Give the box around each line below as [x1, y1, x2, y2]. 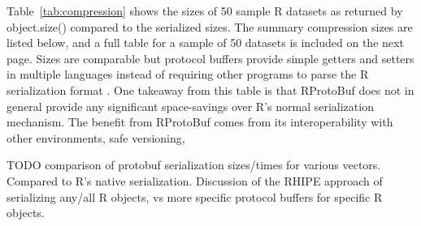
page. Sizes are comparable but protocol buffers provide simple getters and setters [7, 49, 414, 66]
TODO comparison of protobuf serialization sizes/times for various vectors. [7, 156, 381, 173]
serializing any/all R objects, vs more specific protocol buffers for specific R [7, 188, 383, 205]
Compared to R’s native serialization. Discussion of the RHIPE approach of [7, 172, 383, 189]
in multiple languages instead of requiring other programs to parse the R [7, 66, 369, 83]
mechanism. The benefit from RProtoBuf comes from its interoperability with [7, 113, 393, 130]
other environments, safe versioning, [7, 129, 185, 146]
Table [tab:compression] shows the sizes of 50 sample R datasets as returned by [7, 2, 403, 19]
